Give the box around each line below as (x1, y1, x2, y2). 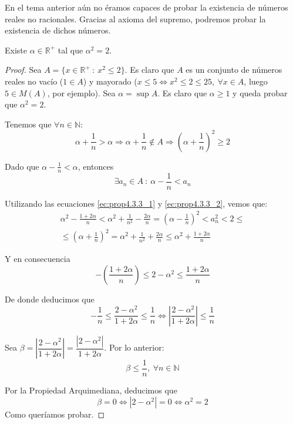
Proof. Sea (5, 63, 42, 76)
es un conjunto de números (186, 63, 282, 76)
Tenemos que (5, 117, 52, 130)
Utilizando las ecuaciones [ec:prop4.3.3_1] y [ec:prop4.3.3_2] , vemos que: (5, 197, 268, 209)
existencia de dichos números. (5, 24, 111, 36)
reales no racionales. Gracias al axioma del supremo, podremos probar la (5, 12, 266, 25)
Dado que (5, 160, 39, 172)
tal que (58, 43, 83, 56)
